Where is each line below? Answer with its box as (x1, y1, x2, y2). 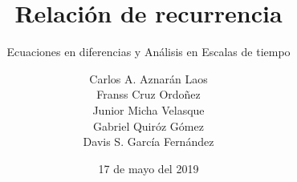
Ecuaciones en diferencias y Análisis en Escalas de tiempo (6, 43, 291, 60)
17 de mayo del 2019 (98, 160, 199, 176)
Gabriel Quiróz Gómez (93, 117, 204, 134)
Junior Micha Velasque (92, 101, 205, 118)
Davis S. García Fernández (83, 133, 214, 150)
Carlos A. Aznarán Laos (89, 70, 208, 87)
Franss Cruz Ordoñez (96, 86, 201, 103)
